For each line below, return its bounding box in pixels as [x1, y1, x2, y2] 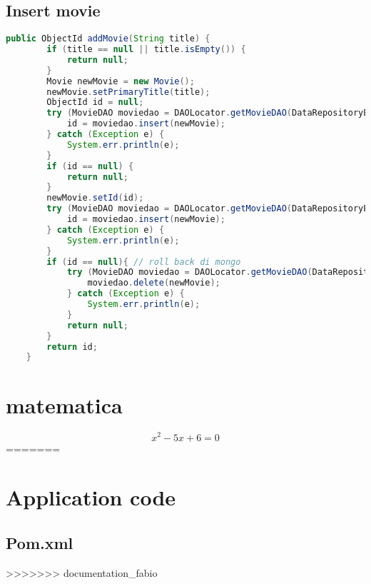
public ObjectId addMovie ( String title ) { [6, 34, 210, 44]
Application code [6, 483, 176, 512]
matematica [6, 390, 123, 419]
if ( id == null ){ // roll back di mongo [46, 256, 241, 267]
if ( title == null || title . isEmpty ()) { [46, 44, 246, 55]
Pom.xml [6, 531, 73, 553]
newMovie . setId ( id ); [46, 193, 144, 203]
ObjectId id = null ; [46, 97, 144, 108]
